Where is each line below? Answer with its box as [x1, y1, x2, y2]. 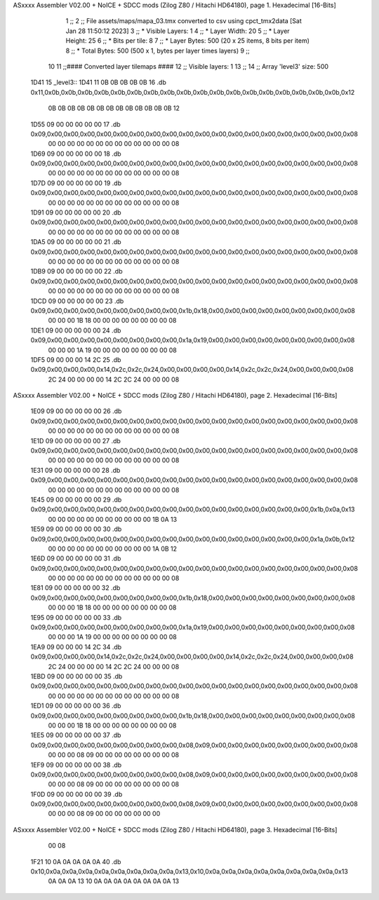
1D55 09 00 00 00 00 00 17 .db [30, 120, 121, 128]
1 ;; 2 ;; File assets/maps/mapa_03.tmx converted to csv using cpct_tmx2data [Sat [65, 17, 302, 25]
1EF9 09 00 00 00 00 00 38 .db [30, 760, 122, 769]
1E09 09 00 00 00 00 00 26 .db [30, 407, 122, 415]
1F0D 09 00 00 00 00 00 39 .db [30, 790, 123, 798]
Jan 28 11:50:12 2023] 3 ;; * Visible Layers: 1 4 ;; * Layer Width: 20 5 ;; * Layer [65, 27, 291, 35]
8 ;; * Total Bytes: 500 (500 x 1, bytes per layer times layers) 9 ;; [65, 46, 251, 55]
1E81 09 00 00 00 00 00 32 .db [30, 584, 121, 592]
